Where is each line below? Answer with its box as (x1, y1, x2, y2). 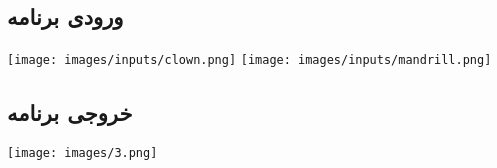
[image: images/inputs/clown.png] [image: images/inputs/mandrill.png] (7, 53, 492, 68)
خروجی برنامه (7, 97, 133, 128)
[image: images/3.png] (7, 146, 158, 161)
